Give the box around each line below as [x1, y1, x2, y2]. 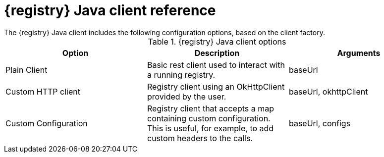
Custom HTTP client [5, 86, 80, 97]
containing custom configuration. [147, 113, 271, 123]
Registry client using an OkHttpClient [147, 81, 285, 92]
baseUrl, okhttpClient [288, 86, 368, 97]
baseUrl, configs [288, 118, 351, 128]
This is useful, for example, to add [147, 123, 274, 133]
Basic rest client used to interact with [147, 59, 285, 70]
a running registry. [147, 69, 216, 80]
